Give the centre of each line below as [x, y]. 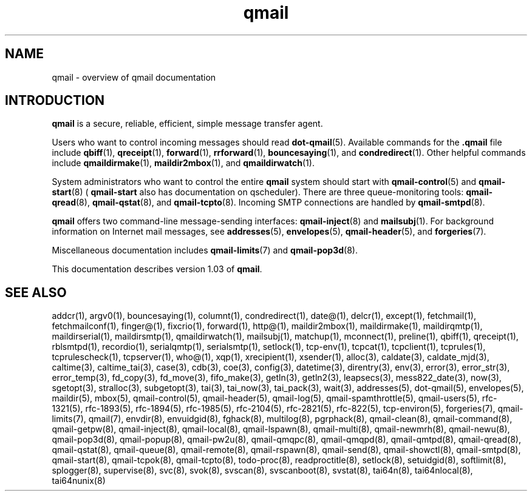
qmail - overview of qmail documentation [134, 77]
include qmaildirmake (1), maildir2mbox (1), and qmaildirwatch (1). [183, 163]
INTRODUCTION [55, 101]
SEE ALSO [36, 292]
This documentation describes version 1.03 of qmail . [157, 269]
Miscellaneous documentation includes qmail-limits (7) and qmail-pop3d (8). [205, 250]
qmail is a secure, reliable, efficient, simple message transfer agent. [187, 124]
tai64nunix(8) [79, 481]
